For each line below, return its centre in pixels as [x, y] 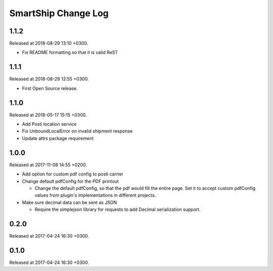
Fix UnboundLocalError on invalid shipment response [77, 131]
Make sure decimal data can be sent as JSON [70, 202]
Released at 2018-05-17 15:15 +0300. [48, 115]
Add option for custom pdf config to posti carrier [73, 174]
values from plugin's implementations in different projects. [95, 195]
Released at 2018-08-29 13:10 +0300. [49, 43]
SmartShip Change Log [59, 13]
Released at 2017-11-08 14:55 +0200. [48, 165]
